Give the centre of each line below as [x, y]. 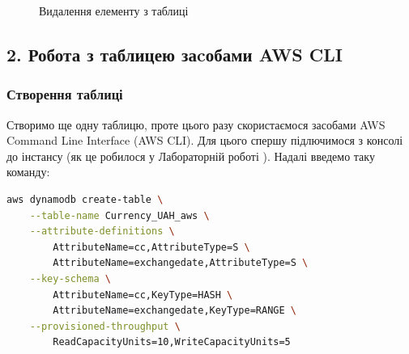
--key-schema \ [70, 278]
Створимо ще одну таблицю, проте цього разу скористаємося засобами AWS [196, 124]
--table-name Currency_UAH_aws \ [119, 215]
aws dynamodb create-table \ [85, 199]
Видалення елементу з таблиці [114, 11]
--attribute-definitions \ [102, 232]
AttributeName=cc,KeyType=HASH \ [143, 295]
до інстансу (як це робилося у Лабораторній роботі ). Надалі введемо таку [191, 156]
